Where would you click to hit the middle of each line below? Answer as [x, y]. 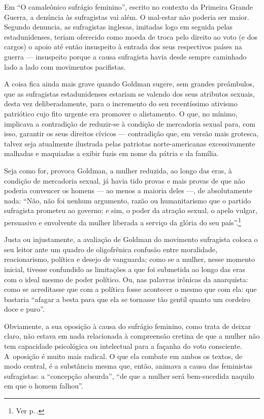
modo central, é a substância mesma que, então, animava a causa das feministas [128, 366]
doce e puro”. [24, 309]
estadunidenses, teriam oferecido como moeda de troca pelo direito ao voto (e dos [131, 36]
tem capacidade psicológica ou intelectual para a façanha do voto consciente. [123, 346]
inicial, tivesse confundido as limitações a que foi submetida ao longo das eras [125, 269]
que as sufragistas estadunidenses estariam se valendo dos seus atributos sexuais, [129, 93]
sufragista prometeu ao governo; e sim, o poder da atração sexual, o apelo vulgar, [131, 210]
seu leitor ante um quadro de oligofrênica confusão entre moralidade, [111, 249]
